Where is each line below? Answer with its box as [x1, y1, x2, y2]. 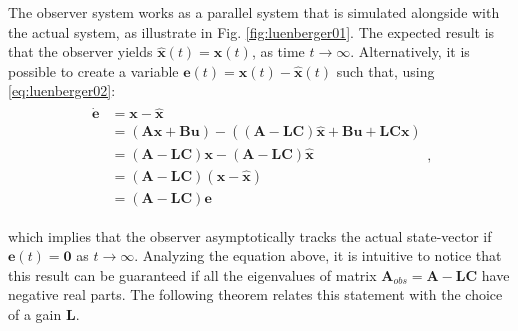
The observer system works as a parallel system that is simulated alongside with [8, 2, 500, 22]
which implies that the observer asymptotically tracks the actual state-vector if [8, 225, 492, 246]
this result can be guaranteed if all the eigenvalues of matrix [8, 264, 377, 285]
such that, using [336, 60, 435, 81]
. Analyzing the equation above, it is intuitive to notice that [134, 245, 502, 266]
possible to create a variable [8, 60, 179, 81]
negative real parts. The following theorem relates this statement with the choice [8, 284, 503, 305]
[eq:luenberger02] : [8, 80, 116, 101]
